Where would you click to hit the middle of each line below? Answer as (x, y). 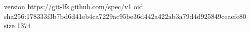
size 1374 (18, 25)
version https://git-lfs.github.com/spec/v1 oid (74, 6)
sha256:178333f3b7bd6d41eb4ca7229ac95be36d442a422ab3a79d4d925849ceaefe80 (125, 16)
